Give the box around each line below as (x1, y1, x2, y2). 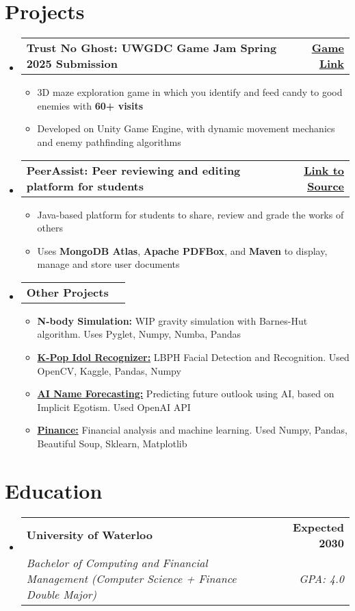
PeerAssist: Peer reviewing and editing (26, 162, 241, 178)
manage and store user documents (37, 257, 180, 271)
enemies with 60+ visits (37, 98, 144, 112)
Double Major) (26, 586, 97, 602)
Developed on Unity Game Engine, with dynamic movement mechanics (37, 121, 335, 136)
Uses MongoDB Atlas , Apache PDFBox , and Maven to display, (37, 243, 328, 258)
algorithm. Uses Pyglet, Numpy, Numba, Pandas (37, 327, 241, 341)
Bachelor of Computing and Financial (26, 554, 208, 571)
